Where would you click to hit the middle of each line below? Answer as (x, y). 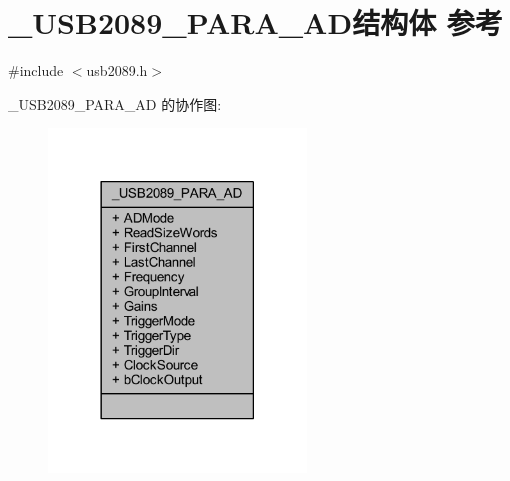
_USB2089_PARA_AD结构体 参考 (255, 22)
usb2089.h (117, 70)
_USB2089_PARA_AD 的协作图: (115, 103)
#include (36, 70)
